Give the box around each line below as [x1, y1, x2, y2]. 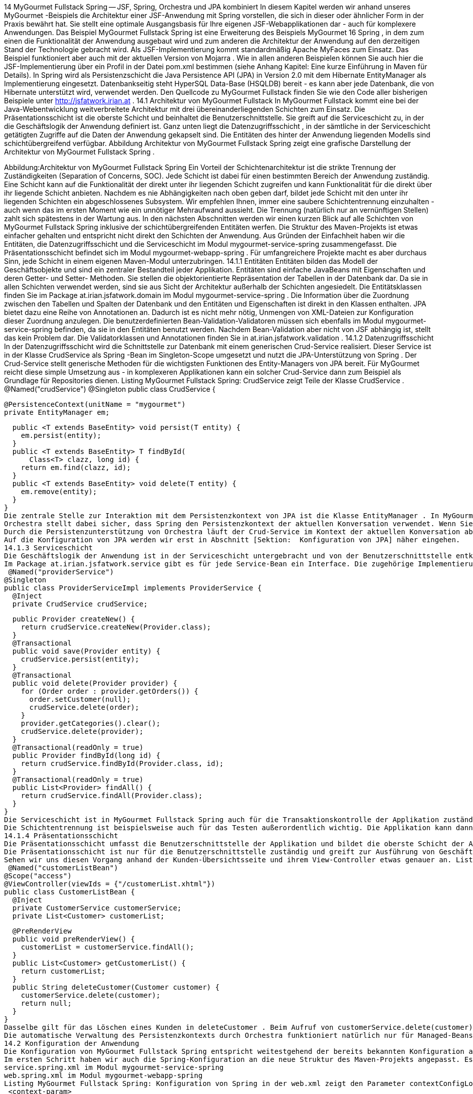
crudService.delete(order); [29, 703, 139, 711]
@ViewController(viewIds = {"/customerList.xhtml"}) [4, 880, 215, 888]
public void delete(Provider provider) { [12, 679, 177, 687]
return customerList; [21, 967, 106, 975]
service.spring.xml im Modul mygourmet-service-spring [4, 1063, 224, 1071]
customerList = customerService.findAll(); [21, 943, 194, 951]
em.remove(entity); [21, 488, 97, 496]
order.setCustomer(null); [29, 695, 131, 703]
